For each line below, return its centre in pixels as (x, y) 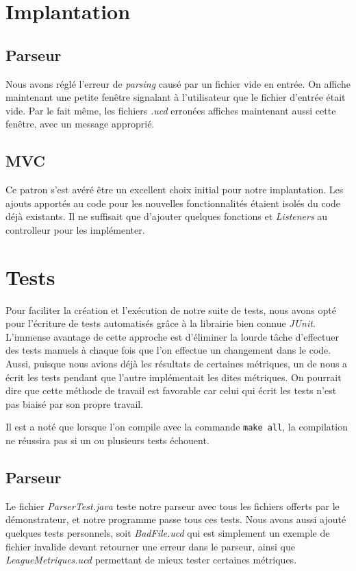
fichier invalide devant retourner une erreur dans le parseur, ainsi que (150, 546)
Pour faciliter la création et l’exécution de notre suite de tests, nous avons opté (171, 309)
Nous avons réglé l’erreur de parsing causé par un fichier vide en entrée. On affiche (178, 83)
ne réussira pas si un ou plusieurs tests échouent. (107, 440)
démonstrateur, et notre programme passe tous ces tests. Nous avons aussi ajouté (176, 519)
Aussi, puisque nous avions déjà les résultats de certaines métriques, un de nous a (177, 364)
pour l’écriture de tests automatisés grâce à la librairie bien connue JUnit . (161, 323)
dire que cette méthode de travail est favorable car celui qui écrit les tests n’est (171, 390)
